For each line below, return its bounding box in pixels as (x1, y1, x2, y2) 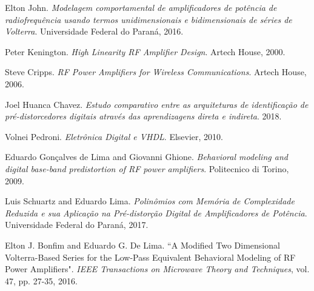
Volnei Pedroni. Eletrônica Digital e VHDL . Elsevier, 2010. (5, 130, 223, 142)
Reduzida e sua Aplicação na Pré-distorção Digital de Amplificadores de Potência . (5, 206, 307, 219)
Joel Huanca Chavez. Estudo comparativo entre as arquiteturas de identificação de (5, 98, 309, 110)
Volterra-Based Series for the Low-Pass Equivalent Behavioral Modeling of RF (5, 250, 296, 263)
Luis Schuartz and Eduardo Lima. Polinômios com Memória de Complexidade (5, 195, 295, 207)
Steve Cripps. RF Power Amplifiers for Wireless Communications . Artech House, (5, 65, 307, 78)
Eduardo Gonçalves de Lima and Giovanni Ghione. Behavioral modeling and (5, 150, 288, 163)
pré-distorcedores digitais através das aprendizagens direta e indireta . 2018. (5, 110, 282, 122)
